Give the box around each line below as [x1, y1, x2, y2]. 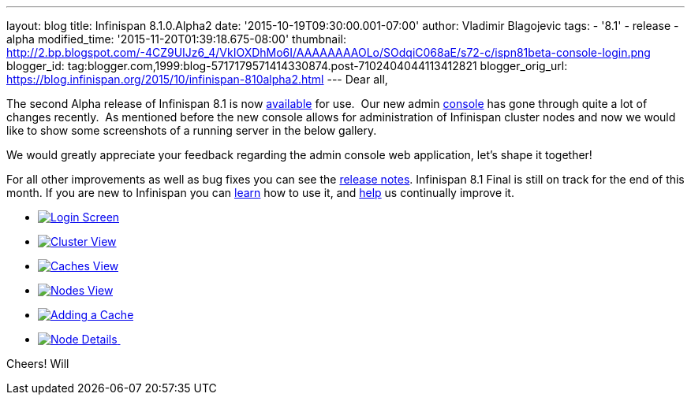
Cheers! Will [6, 357, 69, 370]
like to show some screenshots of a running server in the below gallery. [6, 124, 377, 137]
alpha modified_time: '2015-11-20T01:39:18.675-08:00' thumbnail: [6, 32, 346, 46]
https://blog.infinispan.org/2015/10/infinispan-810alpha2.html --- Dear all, [6, 72, 388, 86]
